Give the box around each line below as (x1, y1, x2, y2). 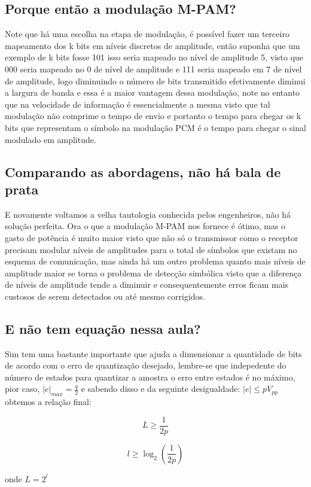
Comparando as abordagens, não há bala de (5, 162, 281, 181)
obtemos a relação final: (5, 395, 92, 408)
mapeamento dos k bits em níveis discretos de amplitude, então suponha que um (5, 39, 300, 51)
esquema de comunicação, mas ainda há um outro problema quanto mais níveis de (5, 255, 306, 267)
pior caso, (5, 382, 40, 395)
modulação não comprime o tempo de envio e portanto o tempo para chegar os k (5, 109, 301, 122)
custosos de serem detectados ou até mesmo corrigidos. (5, 290, 206, 302)
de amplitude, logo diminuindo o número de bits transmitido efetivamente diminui (5, 74, 306, 87)
